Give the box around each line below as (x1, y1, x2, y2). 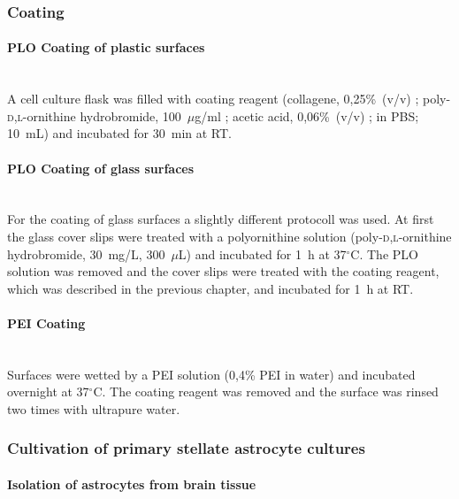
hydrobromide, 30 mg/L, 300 (7, 244, 165, 263)
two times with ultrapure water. (7, 399, 180, 418)
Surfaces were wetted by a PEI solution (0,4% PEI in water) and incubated (7, 365, 416, 383)
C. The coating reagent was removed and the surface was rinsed (93, 382, 439, 401)
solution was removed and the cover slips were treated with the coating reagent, (7, 262, 440, 280)
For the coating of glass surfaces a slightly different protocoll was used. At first (7, 210, 434, 228)
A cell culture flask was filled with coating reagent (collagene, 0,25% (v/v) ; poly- (7, 89, 451, 108)
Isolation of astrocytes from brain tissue (7, 474, 256, 493)
